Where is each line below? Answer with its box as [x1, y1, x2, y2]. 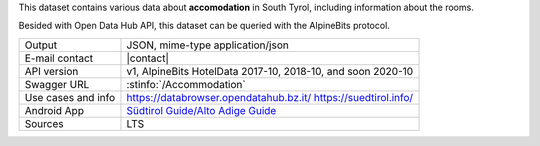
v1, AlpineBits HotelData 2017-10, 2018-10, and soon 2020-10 [126, 64, 414, 78]
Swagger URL [24, 77, 90, 91]
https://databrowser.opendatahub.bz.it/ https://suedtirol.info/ [126, 90, 414, 104]
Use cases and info [24, 90, 116, 104]
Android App [24, 103, 85, 117]
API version [24, 64, 79, 78]
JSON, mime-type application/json [126, 38, 289, 52]
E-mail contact [24, 51, 94, 65]
